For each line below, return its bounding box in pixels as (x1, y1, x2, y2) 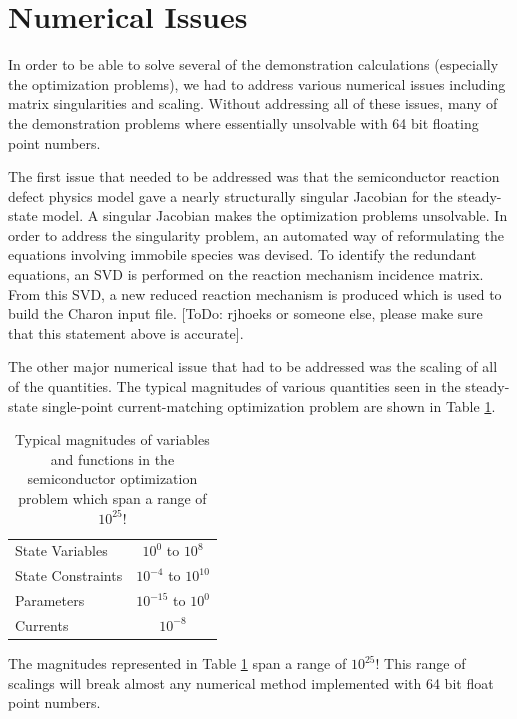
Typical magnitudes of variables (15, 429, 210, 450)
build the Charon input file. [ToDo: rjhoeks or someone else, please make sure (8, 303, 483, 324)
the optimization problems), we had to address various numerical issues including (8, 73, 506, 94)
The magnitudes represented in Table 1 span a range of (8, 653, 347, 674)
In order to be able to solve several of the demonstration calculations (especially (8, 54, 499, 75)
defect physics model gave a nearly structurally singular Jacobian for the (8, 185, 453, 206)
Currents (15, 614, 69, 635)
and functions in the (50, 448, 175, 469)
